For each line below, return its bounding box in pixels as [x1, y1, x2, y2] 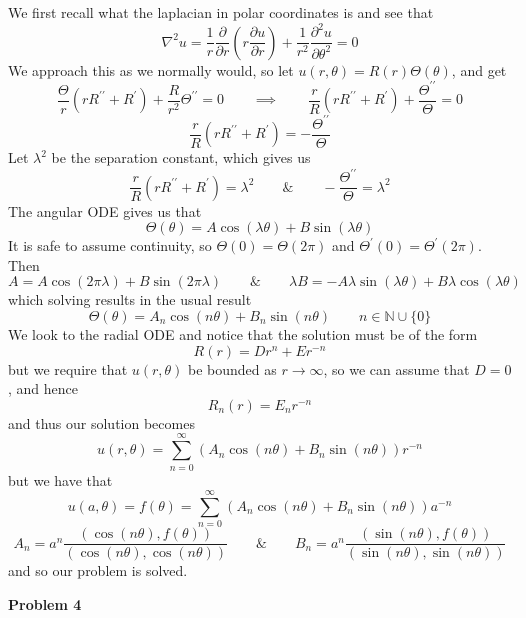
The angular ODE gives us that [8, 200, 202, 221]
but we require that [8, 358, 128, 379]
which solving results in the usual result [8, 289, 252, 310]
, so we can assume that [323, 358, 470, 379]
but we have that [8, 469, 113, 490]
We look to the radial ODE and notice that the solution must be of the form [8, 324, 478, 345]
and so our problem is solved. [8, 560, 188, 581]
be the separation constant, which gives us [51, 147, 311, 168]
